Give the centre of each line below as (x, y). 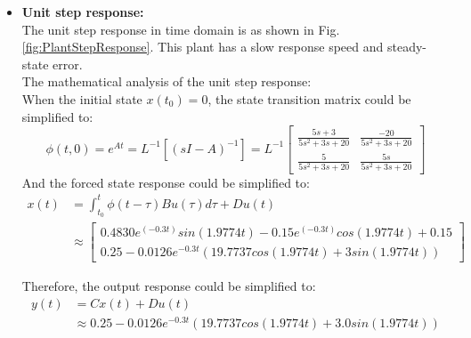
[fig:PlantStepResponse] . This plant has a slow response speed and (203, 47)
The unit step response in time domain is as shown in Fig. (181, 29)
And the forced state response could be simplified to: (166, 182)
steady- (406, 47)
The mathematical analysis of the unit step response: (166, 81)
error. (68, 64)
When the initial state (82, 98)
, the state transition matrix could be (309, 98)
